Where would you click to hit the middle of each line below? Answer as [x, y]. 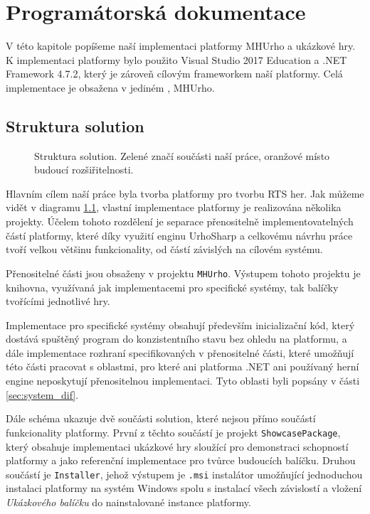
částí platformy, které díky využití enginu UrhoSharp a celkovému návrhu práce [179, 235]
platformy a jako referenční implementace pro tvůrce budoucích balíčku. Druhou [181, 460]
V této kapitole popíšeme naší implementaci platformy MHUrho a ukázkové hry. [181, 46]
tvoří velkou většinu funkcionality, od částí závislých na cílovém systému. [164, 249]
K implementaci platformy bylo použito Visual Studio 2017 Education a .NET [176, 59]
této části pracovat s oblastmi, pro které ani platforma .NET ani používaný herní [183, 366]
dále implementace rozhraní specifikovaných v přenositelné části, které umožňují [180, 352]
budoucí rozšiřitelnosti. [84, 170]
